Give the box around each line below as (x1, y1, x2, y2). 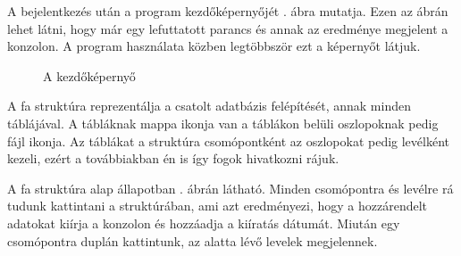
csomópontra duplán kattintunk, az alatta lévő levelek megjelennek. (7, 231, 378, 250)
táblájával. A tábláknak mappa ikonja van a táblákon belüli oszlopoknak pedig (7, 113, 439, 132)
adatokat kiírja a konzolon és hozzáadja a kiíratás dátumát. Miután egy (7, 213, 400, 232)
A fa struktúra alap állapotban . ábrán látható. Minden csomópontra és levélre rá (7, 178, 454, 197)
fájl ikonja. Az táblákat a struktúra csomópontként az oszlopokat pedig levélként (7, 131, 449, 150)
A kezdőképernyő (43, 66, 136, 85)
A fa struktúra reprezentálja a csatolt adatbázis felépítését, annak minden (7, 96, 411, 115)
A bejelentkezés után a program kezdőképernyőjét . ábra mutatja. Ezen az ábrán (7, 2, 448, 20)
